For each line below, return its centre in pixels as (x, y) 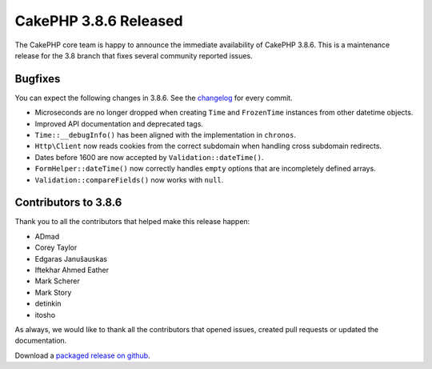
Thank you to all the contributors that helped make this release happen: (132, 222)
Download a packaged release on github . (83, 355)
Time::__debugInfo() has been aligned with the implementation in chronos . (165, 135)
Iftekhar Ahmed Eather (72, 270)
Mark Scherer (57, 281)
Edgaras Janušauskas (71, 259)
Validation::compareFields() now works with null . (129, 179)
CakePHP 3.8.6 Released (99, 21)
